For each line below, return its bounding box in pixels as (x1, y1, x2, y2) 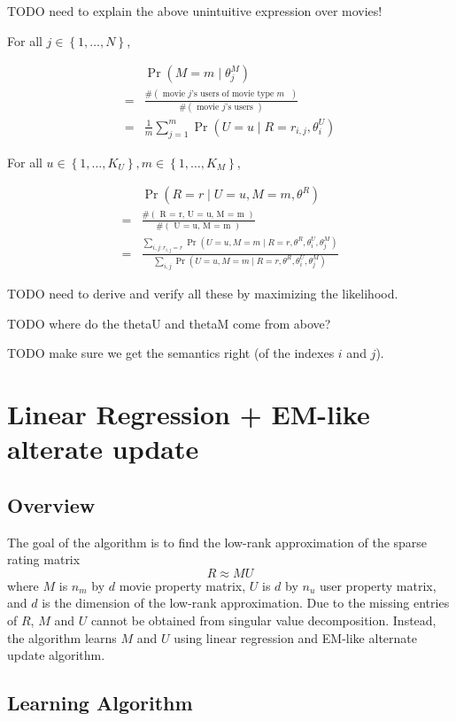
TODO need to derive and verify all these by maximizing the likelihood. (7, 284, 398, 303)
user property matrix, (319, 576, 437, 594)
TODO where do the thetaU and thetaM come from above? (7, 314, 331, 332)
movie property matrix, (119, 576, 246, 594)
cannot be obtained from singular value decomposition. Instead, (90, 610, 437, 629)
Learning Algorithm (7, 689, 193, 717)
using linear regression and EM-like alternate (174, 628, 417, 647)
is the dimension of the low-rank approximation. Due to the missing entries (42, 593, 450, 612)
